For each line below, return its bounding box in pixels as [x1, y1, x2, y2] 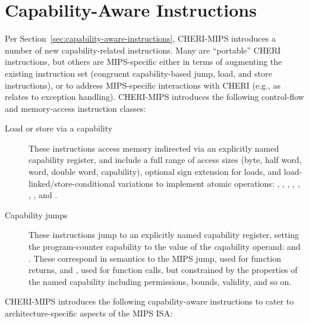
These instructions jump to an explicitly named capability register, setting [29, 228, 299, 241]
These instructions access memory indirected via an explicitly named [29, 142, 279, 154]
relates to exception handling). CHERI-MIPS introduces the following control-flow [5, 90, 304, 103]
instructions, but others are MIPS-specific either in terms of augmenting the [5, 55, 282, 68]
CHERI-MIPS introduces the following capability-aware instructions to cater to [5, 295, 294, 308]
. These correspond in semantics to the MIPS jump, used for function [29, 252, 281, 264]
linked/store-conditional [29, 177, 115, 189]
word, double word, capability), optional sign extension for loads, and [29, 165, 282, 178]
